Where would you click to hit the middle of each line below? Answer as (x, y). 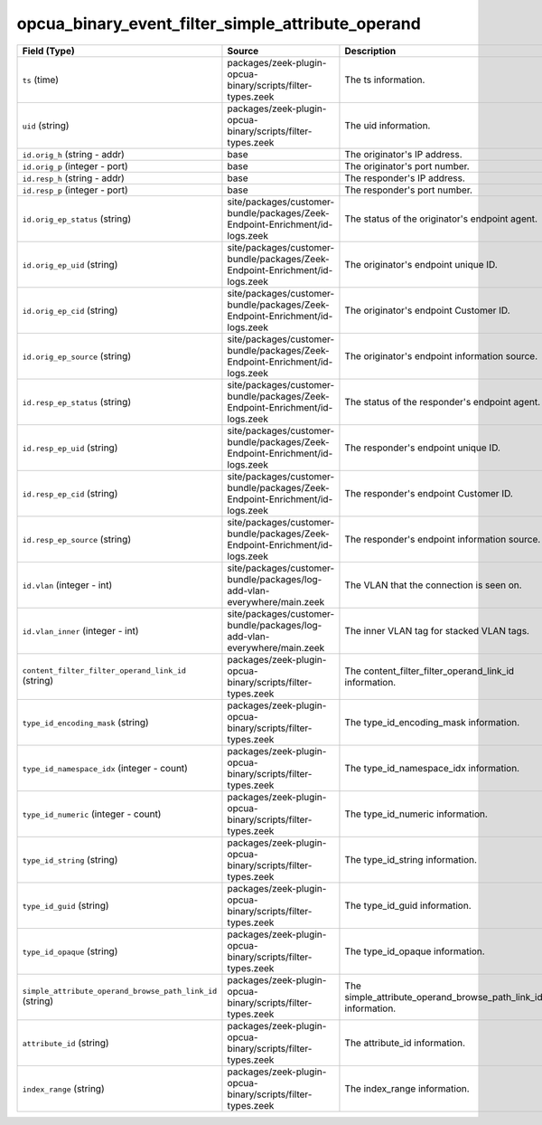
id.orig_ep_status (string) (76, 219)
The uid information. (388, 125)
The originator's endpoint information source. (441, 355)
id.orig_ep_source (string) (76, 355)
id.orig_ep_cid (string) (70, 310)
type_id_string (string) (70, 859)
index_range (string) (63, 1088)
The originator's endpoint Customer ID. (427, 310)
